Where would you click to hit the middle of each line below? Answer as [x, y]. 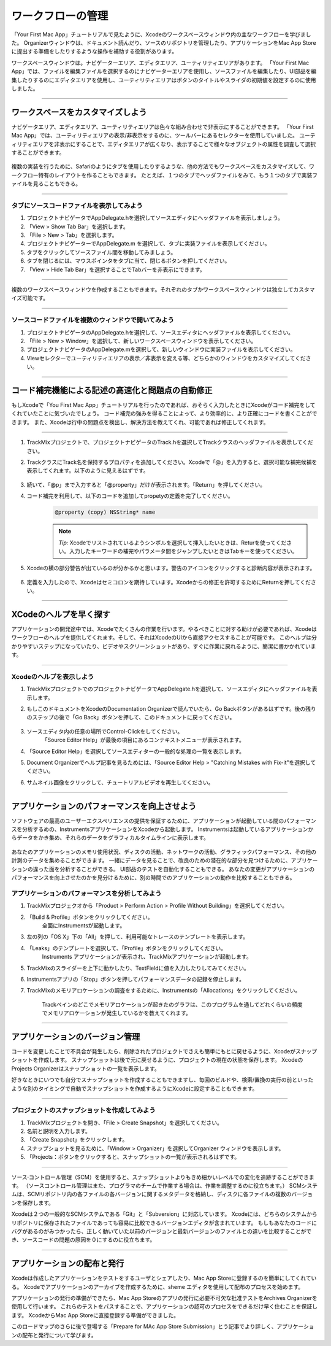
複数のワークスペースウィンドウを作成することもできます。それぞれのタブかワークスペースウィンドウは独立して [152, 290]
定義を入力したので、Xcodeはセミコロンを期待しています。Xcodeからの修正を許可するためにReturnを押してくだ [169, 582]
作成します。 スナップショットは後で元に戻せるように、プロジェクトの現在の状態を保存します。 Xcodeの [170, 1060]
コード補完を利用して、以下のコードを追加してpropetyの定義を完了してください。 [130, 496]
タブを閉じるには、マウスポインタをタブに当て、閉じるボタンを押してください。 [128, 261]
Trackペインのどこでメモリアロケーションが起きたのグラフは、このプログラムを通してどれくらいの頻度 [172, 1004]
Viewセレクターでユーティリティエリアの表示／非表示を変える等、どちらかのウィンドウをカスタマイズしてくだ [166, 358]
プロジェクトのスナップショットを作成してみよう [83, 1110]
